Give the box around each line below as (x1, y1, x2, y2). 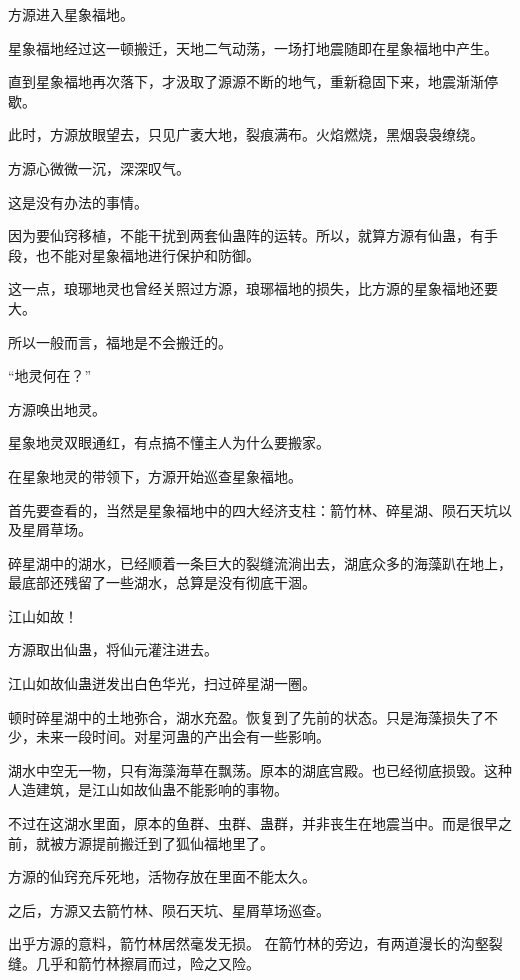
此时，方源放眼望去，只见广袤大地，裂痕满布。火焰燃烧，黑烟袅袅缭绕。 (8, 124, 484, 145)
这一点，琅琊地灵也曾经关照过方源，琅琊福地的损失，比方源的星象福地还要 (8, 278, 498, 299)
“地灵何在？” (8, 365, 92, 386)
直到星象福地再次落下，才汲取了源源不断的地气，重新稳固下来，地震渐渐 (8, 71, 484, 92)
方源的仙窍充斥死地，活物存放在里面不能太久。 (8, 866, 316, 887)
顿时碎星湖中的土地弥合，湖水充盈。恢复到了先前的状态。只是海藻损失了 (8, 706, 484, 727)
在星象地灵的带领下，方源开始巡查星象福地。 (8, 465, 302, 486)
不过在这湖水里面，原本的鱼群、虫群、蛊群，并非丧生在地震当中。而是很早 (8, 813, 498, 834)
